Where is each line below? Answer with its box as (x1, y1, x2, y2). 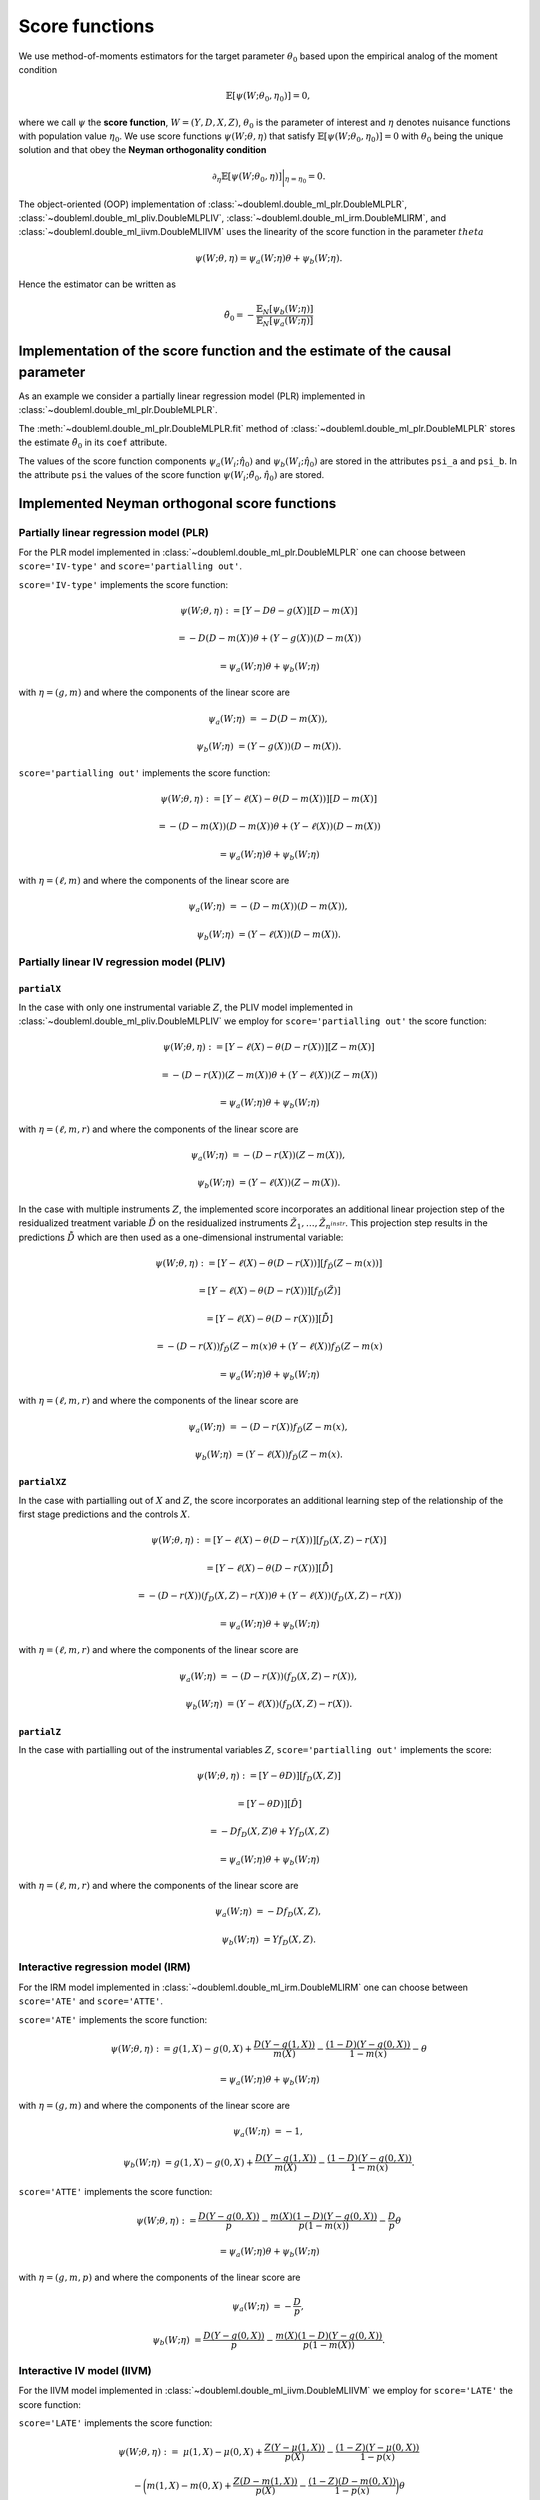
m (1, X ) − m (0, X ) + (146, 2480, 232, 2491)
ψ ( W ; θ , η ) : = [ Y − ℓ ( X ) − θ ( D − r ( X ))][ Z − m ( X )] (162, 1041, 375, 1053)
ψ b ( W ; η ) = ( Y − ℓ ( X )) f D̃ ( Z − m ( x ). (194, 1449, 344, 1462)
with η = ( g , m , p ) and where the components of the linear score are (18, 2271, 301, 2284)
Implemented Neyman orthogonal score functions (18, 495, 337, 512)
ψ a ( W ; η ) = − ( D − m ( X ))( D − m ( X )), (188, 901, 349, 915)
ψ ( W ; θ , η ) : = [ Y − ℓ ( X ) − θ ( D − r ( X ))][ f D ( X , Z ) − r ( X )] (150, 1535, 387, 1549)
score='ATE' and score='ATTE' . (18, 1995, 164, 2007)
